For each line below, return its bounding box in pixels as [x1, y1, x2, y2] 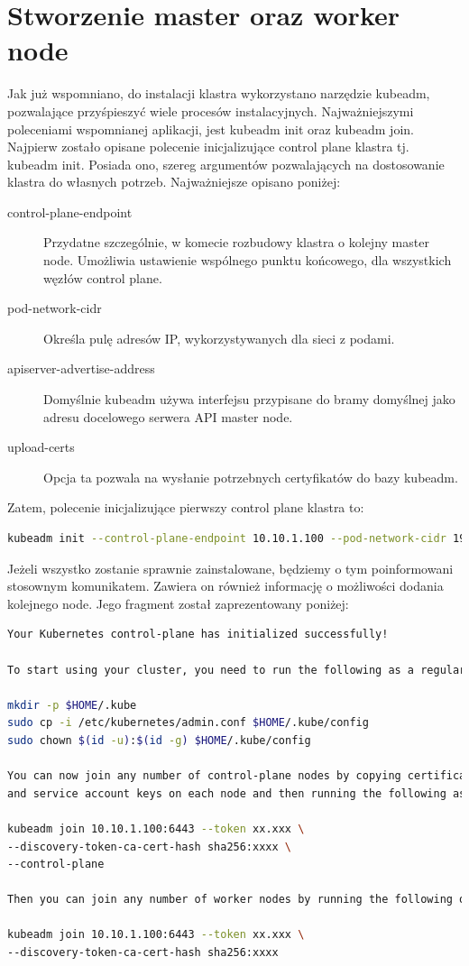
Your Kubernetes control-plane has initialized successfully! [7, 628, 389, 641]
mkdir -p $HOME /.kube [7, 698, 137, 712]
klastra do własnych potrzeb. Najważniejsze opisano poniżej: [7, 172, 341, 191]
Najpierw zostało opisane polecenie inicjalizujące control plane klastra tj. [7, 137, 409, 156]
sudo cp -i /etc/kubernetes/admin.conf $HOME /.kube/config [7, 716, 369, 730]
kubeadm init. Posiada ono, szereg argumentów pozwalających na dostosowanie [7, 154, 445, 173]
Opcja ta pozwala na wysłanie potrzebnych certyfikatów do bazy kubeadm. [43, 467, 458, 486]
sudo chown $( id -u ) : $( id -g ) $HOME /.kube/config [7, 733, 311, 747]
